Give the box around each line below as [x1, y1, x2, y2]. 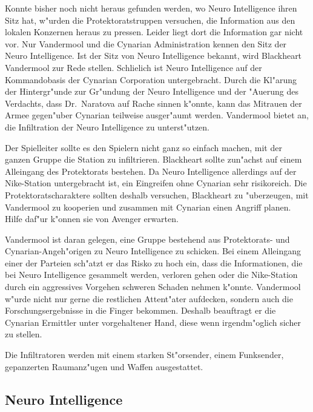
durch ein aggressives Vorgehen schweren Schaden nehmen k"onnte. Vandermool [5, 280, 301, 293]
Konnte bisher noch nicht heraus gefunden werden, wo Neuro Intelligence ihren [5, 2, 297, 14]
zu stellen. [5, 328, 42, 340]
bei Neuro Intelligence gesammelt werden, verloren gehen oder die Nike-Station [5, 268, 298, 281]
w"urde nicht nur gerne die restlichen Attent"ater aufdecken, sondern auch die [5, 292, 293, 305]
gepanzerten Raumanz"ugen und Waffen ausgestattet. [5, 360, 203, 373]
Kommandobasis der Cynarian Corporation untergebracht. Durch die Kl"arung [5, 73, 297, 86]
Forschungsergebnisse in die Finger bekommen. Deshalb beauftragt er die [5, 304, 276, 317]
